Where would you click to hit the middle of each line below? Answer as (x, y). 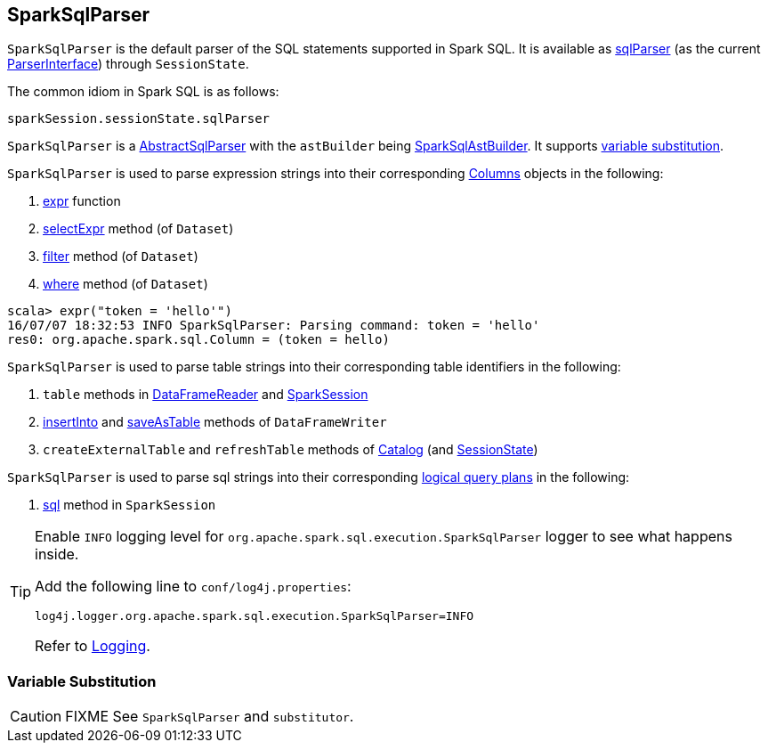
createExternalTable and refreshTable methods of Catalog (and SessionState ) (291, 450)
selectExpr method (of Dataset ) (138, 229)
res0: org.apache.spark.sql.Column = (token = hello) (198, 340)
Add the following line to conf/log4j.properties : (193, 587)
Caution (36, 717)
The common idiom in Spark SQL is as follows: (143, 92)
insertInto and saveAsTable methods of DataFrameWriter (215, 422)
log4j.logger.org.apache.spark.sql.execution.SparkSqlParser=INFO (255, 616)
